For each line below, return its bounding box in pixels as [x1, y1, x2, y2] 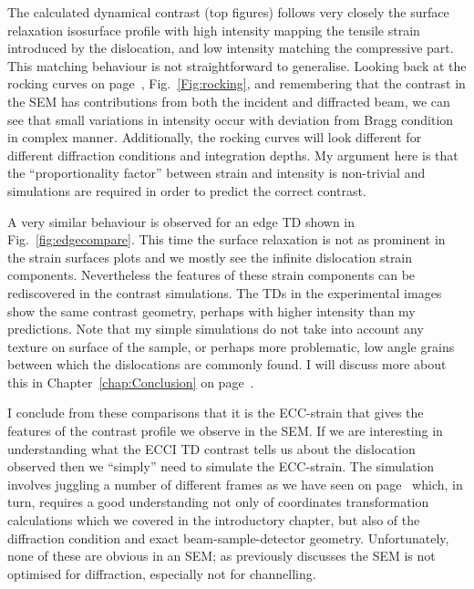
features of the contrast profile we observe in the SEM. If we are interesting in [7, 421, 443, 440]
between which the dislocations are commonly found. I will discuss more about [7, 355, 447, 374]
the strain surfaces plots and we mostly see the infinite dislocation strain [7, 247, 413, 266]
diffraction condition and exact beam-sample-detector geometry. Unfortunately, [7, 528, 449, 547]
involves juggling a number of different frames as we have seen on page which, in [7, 474, 463, 493]
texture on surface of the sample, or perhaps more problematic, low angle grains [7, 336, 455, 356]
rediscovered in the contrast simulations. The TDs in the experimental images [7, 283, 442, 302]
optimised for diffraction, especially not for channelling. [7, 563, 316, 583]
